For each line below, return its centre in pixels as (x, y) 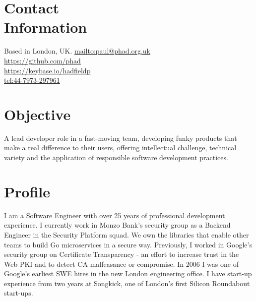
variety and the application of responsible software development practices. (116, 157)
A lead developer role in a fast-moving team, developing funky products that (121, 138)
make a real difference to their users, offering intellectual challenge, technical (120, 148)
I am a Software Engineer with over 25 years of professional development (115, 215)
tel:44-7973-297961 (32, 80)
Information (46, 27)
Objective (37, 114)
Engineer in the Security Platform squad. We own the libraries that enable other (127, 234)
